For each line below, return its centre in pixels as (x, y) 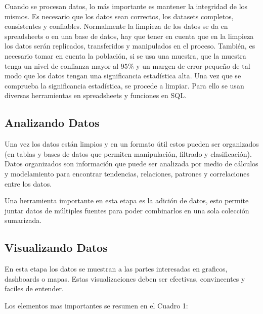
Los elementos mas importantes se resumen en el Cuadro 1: (96, 305)
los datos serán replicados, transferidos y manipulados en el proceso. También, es (130, 46)
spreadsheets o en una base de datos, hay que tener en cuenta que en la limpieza (129, 36)
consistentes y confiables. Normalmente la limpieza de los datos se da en (116, 26)
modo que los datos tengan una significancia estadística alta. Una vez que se (123, 76)
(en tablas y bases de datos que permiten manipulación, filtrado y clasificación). (128, 153)
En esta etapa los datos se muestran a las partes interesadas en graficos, (116, 269)
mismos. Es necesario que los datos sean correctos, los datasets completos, (119, 16)
